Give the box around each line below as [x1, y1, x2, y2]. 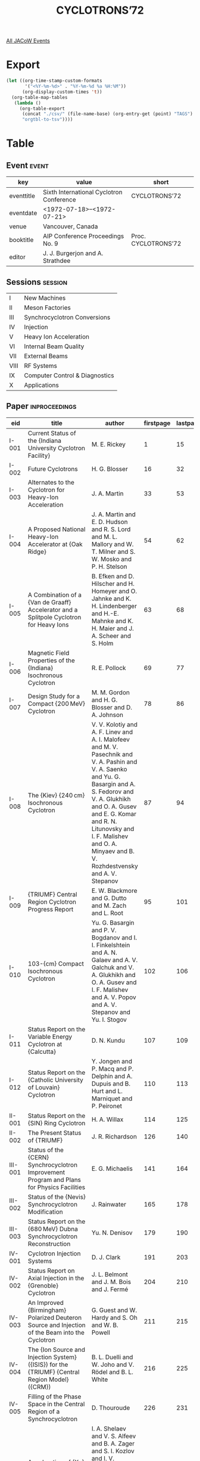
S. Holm [91, 639, 114, 647]
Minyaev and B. [91, 847, 135, 855]
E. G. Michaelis [91, 1164, 133, 1172]
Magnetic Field [27, 649, 70, 657]
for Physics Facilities [27, 1183, 86, 1191]
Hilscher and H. [91, 579, 135, 588]
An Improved [27, 1298, 64, 1307]
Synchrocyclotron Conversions [23, 313, 111, 321]
